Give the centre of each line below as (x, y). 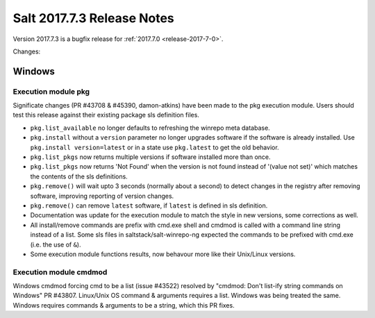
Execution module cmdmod (60, 272)
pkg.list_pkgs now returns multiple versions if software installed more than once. (150, 157)
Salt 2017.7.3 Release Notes (94, 18)
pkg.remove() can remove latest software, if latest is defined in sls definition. (149, 206)
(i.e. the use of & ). (56, 244)
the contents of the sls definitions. (79, 176)
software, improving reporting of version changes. (102, 196)
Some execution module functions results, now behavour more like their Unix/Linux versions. (163, 254)
